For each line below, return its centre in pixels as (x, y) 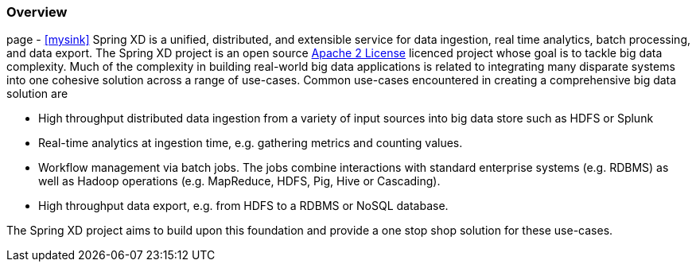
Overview (37, 12)
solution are (37, 94)
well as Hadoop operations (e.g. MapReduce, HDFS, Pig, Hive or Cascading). (239, 181)
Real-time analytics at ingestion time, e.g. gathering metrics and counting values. (251, 143)
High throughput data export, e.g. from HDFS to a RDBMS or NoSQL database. (243, 206)
